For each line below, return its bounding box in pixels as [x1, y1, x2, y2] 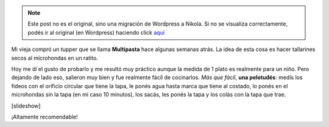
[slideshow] [11, 102, 41, 109]
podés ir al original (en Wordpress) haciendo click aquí [27, 29, 164, 36]
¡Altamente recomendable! [11, 113, 78, 120]
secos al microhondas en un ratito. [11, 54, 99, 61]
